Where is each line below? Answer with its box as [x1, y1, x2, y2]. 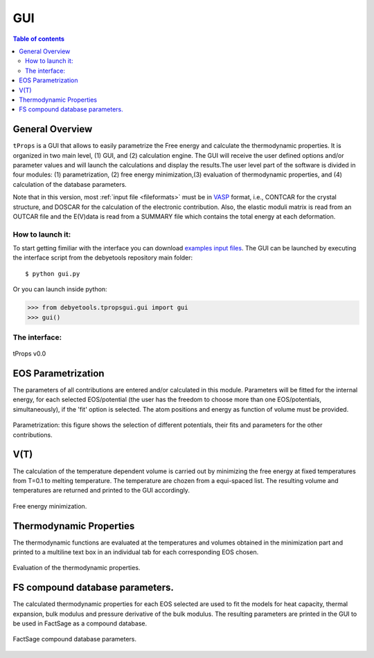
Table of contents [12, 35, 65, 43]
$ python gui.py [25, 270, 80, 277]
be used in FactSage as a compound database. [12, 619, 148, 628]
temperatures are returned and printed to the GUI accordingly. [12, 486, 190, 495]
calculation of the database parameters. [12, 180, 127, 188]
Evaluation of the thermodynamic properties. [12, 564, 141, 572]
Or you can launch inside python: [12, 285, 107, 293]
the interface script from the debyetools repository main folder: [12, 253, 193, 262]
